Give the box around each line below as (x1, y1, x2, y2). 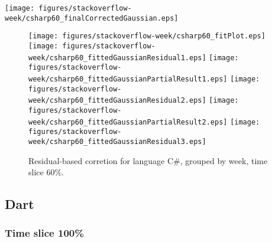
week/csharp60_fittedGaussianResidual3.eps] (28, 137, 206, 146)
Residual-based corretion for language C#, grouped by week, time (28, 154, 268, 166)
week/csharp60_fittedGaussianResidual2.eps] (28, 96, 206, 105)
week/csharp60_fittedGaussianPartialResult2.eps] (28, 117, 228, 126)
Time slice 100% (5, 225, 84, 240)
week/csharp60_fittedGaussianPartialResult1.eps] (28, 74, 228, 83)
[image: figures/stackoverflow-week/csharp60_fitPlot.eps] (28, 32, 265, 41)
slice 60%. (28, 166, 64, 178)
